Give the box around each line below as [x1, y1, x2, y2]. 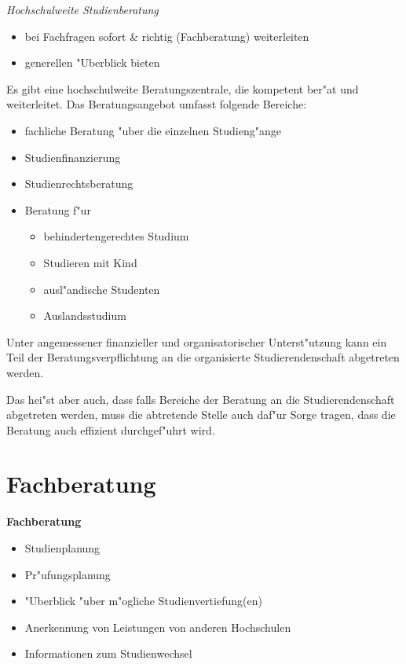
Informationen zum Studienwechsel [24, 645, 192, 662]
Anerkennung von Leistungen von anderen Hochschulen [24, 618, 291, 635]
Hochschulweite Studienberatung [6, 2, 159, 17]
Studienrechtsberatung [24, 175, 134, 192]
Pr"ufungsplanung [24, 566, 111, 582]
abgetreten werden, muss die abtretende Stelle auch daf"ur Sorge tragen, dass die [6, 406, 396, 423]
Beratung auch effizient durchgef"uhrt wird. [6, 421, 215, 438]
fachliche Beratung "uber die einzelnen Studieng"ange [24, 122, 281, 138]
